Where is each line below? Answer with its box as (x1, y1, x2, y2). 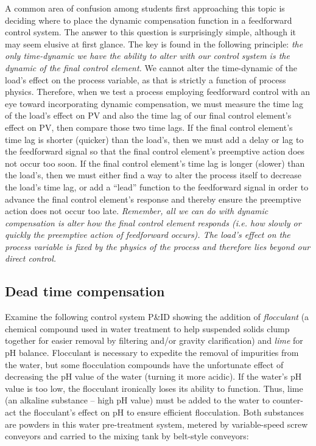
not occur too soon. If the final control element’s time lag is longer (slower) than (5, 156, 305, 169)
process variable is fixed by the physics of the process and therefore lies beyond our (5, 240, 311, 253)
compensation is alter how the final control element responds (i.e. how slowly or (5, 216, 301, 229)
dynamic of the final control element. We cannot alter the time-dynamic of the (5, 61, 298, 74)
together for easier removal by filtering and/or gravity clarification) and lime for (5, 334, 303, 347)
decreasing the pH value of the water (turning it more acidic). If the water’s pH (5, 370, 302, 383)
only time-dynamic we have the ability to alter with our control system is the (5, 49, 290, 62)
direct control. (5, 252, 57, 265)
